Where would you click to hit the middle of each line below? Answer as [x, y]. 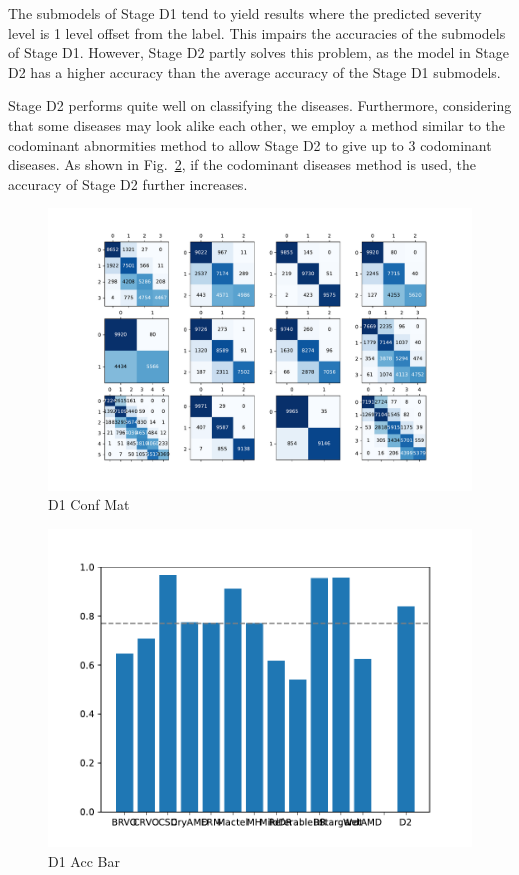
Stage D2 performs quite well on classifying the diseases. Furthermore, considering [260, 105]
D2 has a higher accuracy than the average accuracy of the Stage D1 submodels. [254, 71]
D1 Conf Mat [89, 504]
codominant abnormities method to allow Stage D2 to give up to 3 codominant [250, 144]
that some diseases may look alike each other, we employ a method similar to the [256, 124]
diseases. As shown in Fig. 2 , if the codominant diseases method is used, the [242, 164]
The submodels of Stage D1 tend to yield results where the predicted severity [245, 13]
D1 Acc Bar [84, 860]
